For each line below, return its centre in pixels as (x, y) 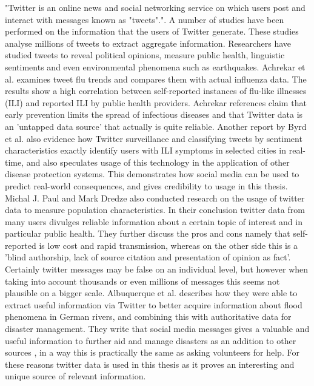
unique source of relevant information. (75, 376)
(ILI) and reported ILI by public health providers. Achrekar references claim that (156, 102)
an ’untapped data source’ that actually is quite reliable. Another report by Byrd (156, 126)
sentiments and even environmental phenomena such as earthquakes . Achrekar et (155, 66)
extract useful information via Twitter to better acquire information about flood (154, 304)
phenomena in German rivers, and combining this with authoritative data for (148, 317)
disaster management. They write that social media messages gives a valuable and (157, 329)
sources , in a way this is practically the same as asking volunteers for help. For (152, 352)
